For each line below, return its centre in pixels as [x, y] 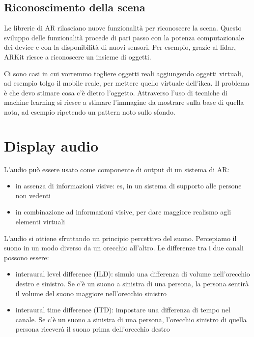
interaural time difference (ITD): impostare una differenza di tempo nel [123, 310]
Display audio [51, 145]
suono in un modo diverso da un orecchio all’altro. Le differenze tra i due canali [124, 248]
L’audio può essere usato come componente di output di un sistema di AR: [117, 169]
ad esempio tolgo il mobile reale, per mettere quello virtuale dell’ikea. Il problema [127, 83]
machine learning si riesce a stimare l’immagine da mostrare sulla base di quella [124, 102]
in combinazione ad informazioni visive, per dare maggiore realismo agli [123, 212]
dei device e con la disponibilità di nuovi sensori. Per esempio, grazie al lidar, [120, 47]
